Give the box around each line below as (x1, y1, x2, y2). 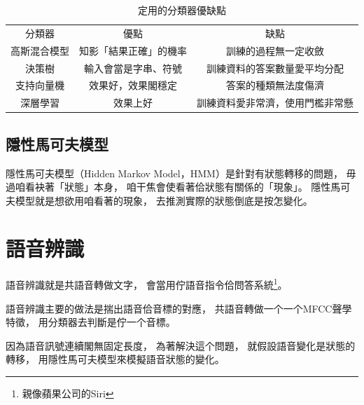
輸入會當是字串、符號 (84, 60, 182, 75)
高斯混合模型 (10, 43, 69, 57)
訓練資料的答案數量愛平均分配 (206, 60, 344, 75)
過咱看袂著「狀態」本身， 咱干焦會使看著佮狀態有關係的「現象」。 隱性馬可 (6, 179, 351, 194)
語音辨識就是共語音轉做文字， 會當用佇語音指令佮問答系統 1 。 (6, 275, 288, 292)
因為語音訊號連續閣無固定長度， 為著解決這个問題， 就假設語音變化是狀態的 (6, 338, 356, 352)
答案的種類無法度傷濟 (226, 78, 324, 92)
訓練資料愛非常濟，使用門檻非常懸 (197, 95, 353, 110)
